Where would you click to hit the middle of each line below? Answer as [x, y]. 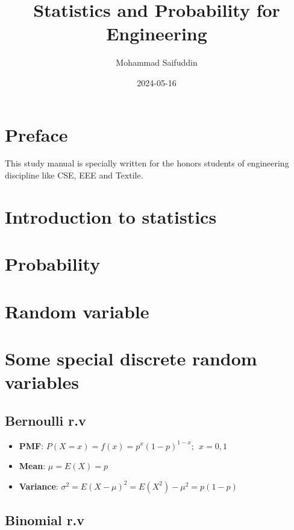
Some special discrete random [131, 358]
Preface [36, 134]
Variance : [39, 486]
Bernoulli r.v [45, 420]
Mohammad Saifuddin [157, 62]
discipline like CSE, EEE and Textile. [74, 175]
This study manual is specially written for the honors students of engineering [147, 163]
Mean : [32, 466]
